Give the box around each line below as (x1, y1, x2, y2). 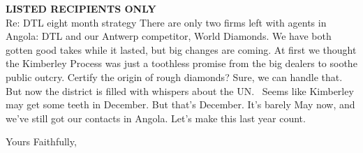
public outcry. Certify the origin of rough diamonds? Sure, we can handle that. (6, 69, 343, 84)
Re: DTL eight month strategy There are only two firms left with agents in (6, 15, 327, 29)
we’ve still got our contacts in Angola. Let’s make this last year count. (6, 110, 306, 125)
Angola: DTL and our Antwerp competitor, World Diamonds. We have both (6, 29, 332, 43)
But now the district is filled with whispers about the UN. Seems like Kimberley (6, 83, 354, 98)
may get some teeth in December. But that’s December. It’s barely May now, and (6, 97, 355, 112)
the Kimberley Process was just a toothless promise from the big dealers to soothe (6, 56, 357, 71)
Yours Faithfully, (6, 134, 77, 149)
